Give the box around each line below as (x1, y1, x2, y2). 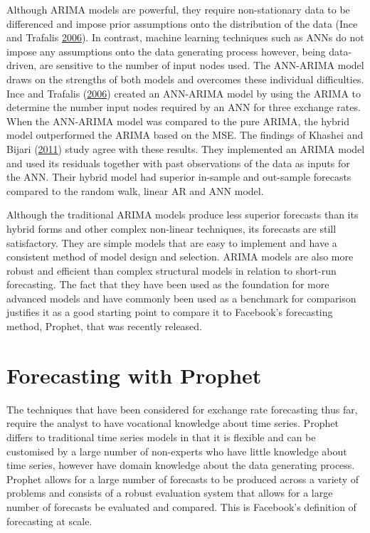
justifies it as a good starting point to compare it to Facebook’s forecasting (6, 305, 333, 320)
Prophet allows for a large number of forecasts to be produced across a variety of (6, 471, 359, 486)
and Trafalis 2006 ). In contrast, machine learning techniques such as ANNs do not (6, 30, 364, 45)
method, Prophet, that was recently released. (6, 319, 203, 334)
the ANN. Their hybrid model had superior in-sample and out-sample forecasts (6, 169, 351, 184)
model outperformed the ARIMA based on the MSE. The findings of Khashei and (6, 127, 364, 142)
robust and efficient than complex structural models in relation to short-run (6, 263, 337, 278)
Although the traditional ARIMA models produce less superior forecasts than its (6, 207, 359, 222)
